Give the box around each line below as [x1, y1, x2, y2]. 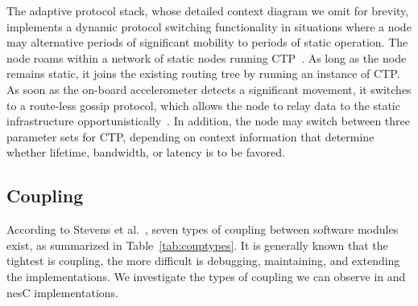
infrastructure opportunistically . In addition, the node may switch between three [6, 112, 410, 129]
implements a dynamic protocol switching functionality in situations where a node [6, 18, 412, 35]
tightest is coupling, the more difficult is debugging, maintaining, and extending [6, 252, 400, 269]
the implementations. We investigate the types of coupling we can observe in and [6, 267, 406, 284]
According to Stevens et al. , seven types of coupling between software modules [6, 221, 399, 238]
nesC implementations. [6, 284, 118, 300]
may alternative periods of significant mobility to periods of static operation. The [6, 34, 408, 51]
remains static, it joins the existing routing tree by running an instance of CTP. [6, 65, 400, 82]
